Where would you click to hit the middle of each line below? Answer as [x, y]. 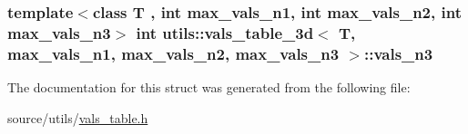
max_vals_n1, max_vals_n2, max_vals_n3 [173, 53]
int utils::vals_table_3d [225, 32]
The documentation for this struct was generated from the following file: [209, 87]
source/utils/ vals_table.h [78, 117]
